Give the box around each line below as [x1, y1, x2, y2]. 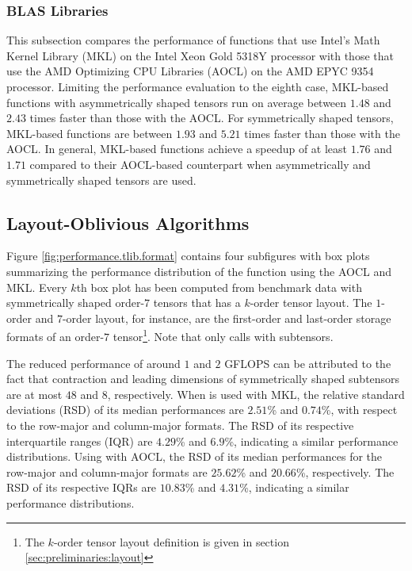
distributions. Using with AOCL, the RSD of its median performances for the [6, 448, 383, 465]
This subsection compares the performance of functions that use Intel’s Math [6, 32, 380, 48]
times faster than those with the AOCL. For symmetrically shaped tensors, [29, 109, 394, 126]
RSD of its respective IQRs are [6, 479, 157, 496]
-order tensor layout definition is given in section [53, 533, 289, 550]
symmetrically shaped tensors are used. [6, 171, 196, 188]
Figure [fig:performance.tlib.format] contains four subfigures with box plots [6, 247, 370, 264]
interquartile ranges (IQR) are [6, 432, 153, 449]
